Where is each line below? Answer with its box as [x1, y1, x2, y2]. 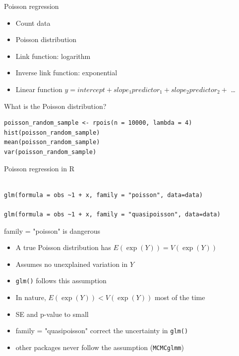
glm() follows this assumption [15, 275, 107, 286]
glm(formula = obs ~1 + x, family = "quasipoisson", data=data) [4, 210, 221, 218]
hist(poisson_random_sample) [4, 129, 100, 136]
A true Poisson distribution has [15, 242, 111, 253]
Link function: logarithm [15, 51, 91, 61]
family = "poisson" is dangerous [4, 225, 100, 236]
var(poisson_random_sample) [4, 148, 97, 155]
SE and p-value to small [15, 308, 89, 319]
